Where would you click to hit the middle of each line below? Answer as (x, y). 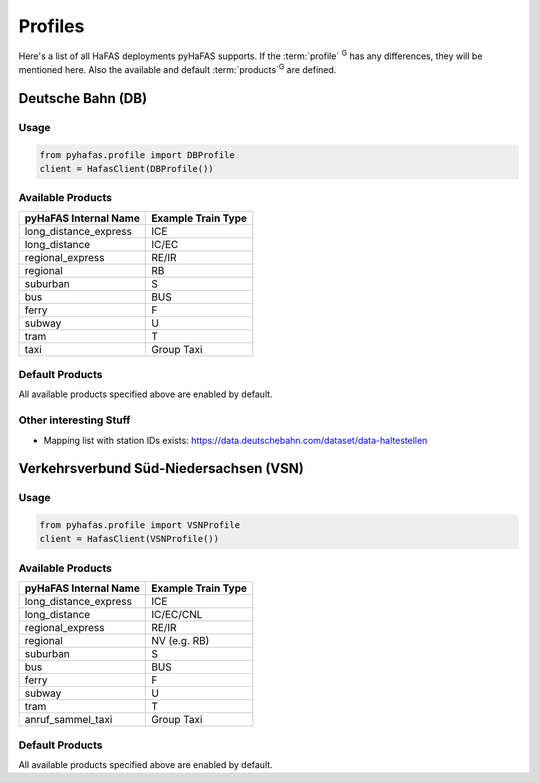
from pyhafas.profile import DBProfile (137, 154)
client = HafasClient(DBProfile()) (126, 168)
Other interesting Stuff (74, 420)
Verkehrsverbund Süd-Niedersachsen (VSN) (161, 468)
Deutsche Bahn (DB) (83, 98)
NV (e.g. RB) (180, 641)
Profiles (51, 26)
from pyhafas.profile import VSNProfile (139, 525)
